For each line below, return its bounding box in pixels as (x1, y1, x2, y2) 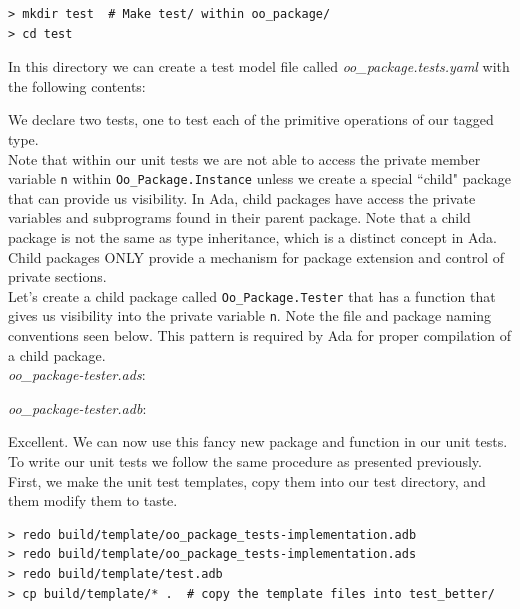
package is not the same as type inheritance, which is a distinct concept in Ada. (8, 227, 497, 247)
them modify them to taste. (8, 490, 178, 511)
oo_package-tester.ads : (8, 364, 146, 385)
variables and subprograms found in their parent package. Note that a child (8, 207, 471, 228)
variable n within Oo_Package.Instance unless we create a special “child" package (8, 168, 511, 189)
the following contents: (8, 75, 146, 96)
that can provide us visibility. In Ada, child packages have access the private (8, 187, 476, 208)
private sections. (8, 266, 107, 287)
